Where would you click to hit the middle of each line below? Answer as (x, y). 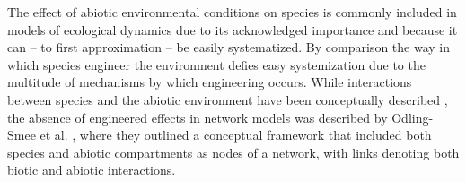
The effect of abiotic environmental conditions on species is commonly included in (232, 12)
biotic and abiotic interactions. (92, 170)
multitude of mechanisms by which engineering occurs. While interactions (210, 82)
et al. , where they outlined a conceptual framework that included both (236, 135)
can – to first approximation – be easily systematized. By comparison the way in (229, 47)
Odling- (413, 117)
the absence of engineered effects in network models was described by (198, 117)
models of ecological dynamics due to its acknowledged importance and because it (233, 29)
